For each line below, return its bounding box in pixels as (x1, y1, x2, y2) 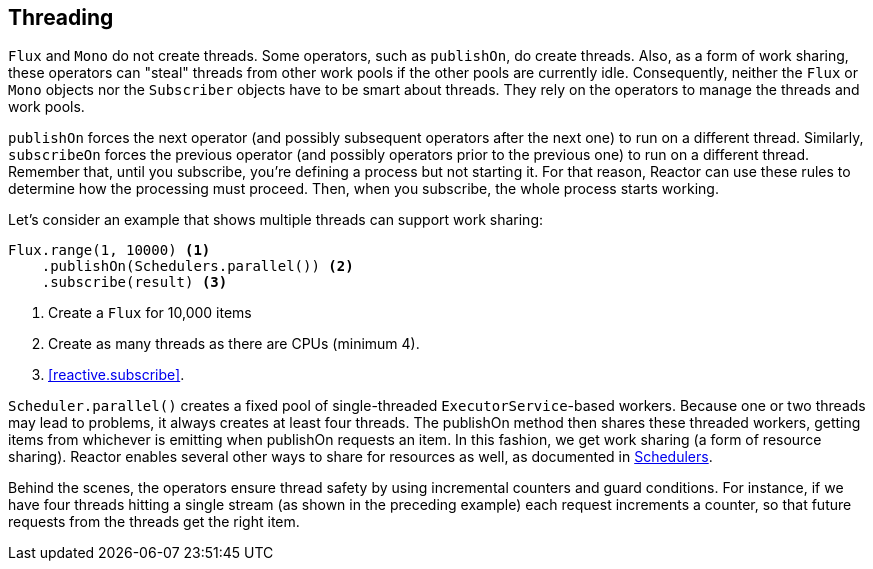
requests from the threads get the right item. (8, 513, 300, 531)
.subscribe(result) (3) (41, 274, 228, 291)
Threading (8, 5, 114, 30)
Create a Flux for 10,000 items (48, 304, 252, 322)
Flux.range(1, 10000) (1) (8, 242, 211, 259)
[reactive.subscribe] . (48, 366, 185, 384)
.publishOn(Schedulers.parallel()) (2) (41, 258, 354, 275)
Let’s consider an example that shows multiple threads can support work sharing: (8, 211, 544, 229)
